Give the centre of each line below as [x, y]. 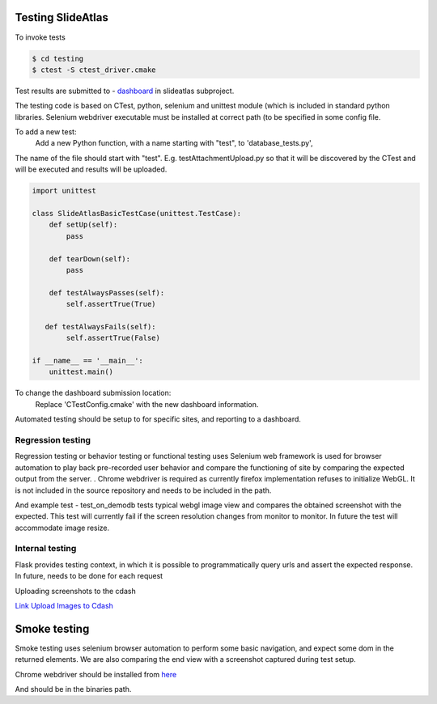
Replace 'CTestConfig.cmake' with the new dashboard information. [147, 404]
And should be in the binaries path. [73, 689]
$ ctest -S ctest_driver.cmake [94, 70]
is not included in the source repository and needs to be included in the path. [143, 490]
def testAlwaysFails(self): [101, 327]
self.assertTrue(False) [113, 338]
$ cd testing [58, 58]
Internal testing [46, 549]
